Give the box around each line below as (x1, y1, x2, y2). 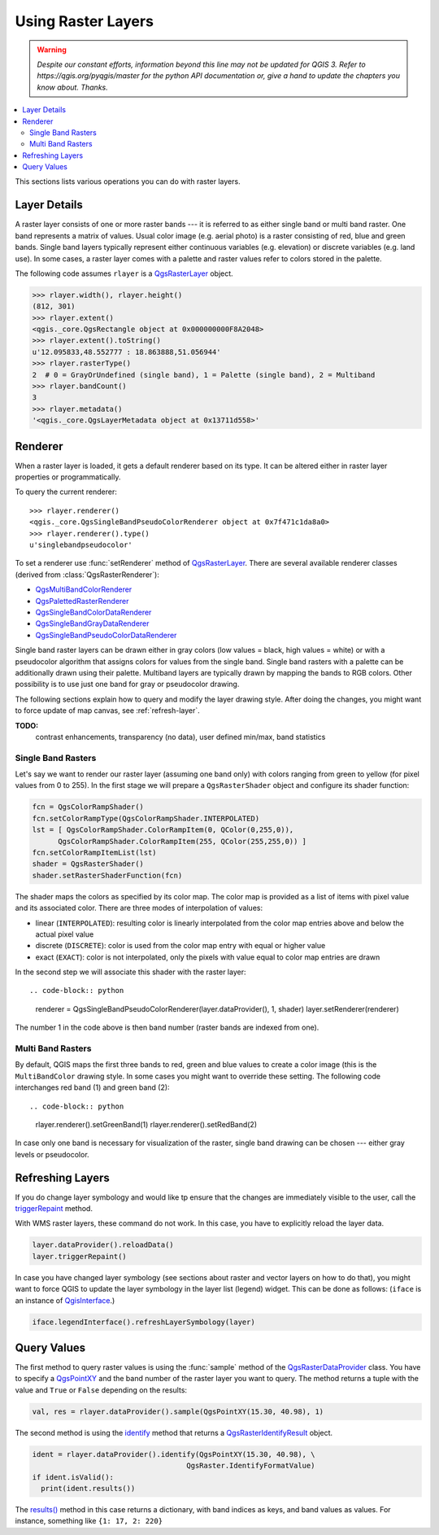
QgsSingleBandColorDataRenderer (35, 607, 152, 617)
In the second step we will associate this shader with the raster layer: (15, 967, 246, 977)
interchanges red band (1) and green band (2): (15, 1082, 170, 1092)
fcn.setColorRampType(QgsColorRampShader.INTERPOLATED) (32, 814, 260, 823)
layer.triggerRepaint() (32, 1252, 128, 1261)
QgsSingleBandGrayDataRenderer (35, 619, 150, 628)
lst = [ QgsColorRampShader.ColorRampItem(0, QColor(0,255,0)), (32, 825, 294, 834)
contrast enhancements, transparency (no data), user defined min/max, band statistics (35, 732, 326, 741)
